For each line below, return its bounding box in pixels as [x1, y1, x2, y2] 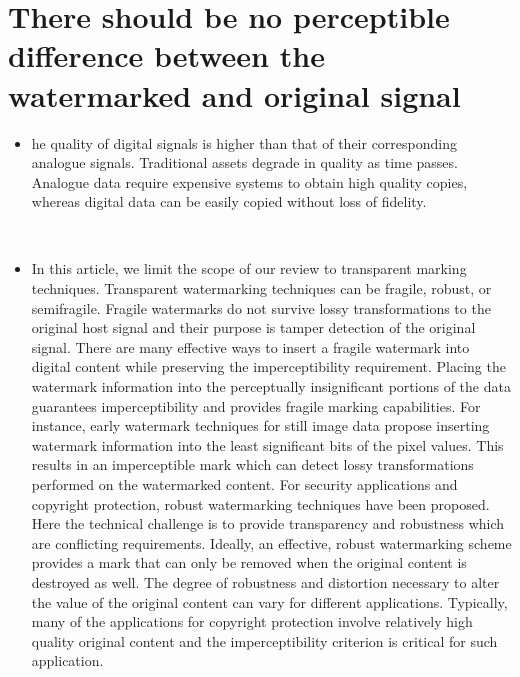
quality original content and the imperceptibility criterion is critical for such [31, 630, 498, 651]
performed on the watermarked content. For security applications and [31, 474, 458, 494]
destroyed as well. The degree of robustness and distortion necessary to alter [31, 571, 500, 592]
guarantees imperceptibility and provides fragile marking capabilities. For [31, 395, 481, 416]
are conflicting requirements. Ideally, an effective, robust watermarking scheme [31, 532, 512, 553]
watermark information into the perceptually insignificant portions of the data [31, 376, 511, 397]
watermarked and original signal [8, 74, 461, 115]
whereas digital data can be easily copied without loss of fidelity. [31, 191, 427, 212]
